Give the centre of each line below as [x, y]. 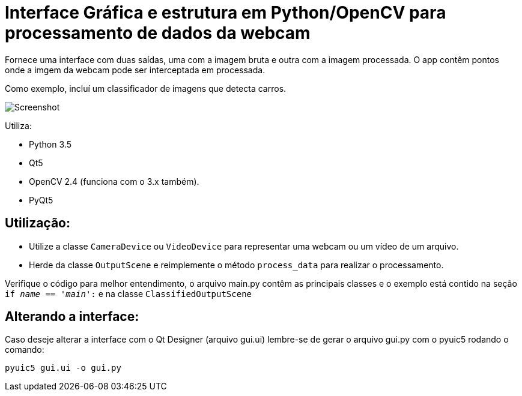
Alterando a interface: [72, 317]
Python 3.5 [50, 144]
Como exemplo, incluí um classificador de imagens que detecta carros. [146, 88]
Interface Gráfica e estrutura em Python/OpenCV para [226, 13]
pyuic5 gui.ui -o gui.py [63, 368]
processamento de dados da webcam [158, 33]
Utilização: [38, 223]
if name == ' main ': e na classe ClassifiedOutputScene [129, 293]
